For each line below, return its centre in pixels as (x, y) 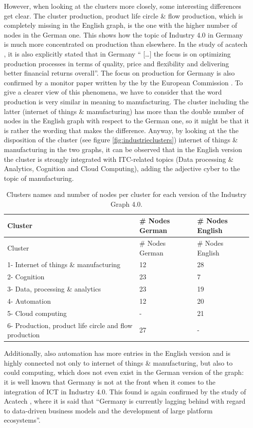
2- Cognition (26, 277)
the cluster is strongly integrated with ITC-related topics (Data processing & (119, 159)
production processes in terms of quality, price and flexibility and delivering (117, 63)
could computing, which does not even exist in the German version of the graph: (124, 372)
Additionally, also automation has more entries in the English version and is (117, 353)
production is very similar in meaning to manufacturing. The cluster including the (126, 101)
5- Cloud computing (37, 313)
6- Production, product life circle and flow (70, 325)
